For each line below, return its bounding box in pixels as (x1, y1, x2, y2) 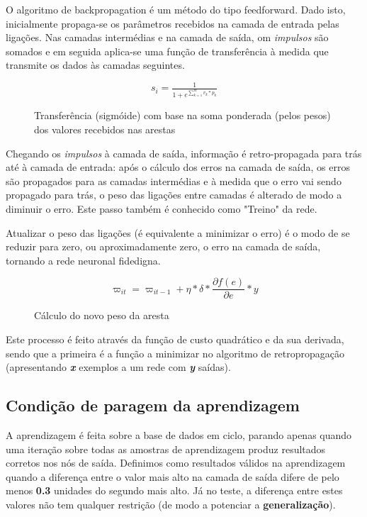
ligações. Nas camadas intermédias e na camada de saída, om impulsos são (6, 30, 329, 45)
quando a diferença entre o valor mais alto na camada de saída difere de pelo (6, 469, 339, 484)
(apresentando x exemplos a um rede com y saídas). (6, 360, 231, 374)
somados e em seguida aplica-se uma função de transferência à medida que (6, 43, 329, 58)
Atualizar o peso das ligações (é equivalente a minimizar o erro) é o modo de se (6, 225, 350, 240)
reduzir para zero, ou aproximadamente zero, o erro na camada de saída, (6, 239, 321, 254)
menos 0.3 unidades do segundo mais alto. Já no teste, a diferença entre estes (6, 483, 343, 498)
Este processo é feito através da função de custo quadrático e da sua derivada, (6, 332, 344, 347)
